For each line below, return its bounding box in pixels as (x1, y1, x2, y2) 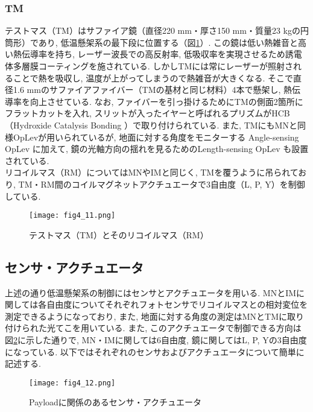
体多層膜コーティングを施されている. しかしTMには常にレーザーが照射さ (5, 60, 293, 72)
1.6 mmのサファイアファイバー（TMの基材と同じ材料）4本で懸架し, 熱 (13, 83, 292, 96)
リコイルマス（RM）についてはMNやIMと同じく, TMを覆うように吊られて (5, 166, 299, 179)
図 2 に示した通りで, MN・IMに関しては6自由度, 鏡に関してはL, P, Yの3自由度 (5, 333, 307, 346)
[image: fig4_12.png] (29, 378, 116, 387)
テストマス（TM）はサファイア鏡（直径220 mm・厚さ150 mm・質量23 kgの (5, 24, 300, 37)
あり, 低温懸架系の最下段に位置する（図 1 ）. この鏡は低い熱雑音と (38, 36, 298, 48)
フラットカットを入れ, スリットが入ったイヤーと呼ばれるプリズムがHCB (5, 107, 290, 119)
